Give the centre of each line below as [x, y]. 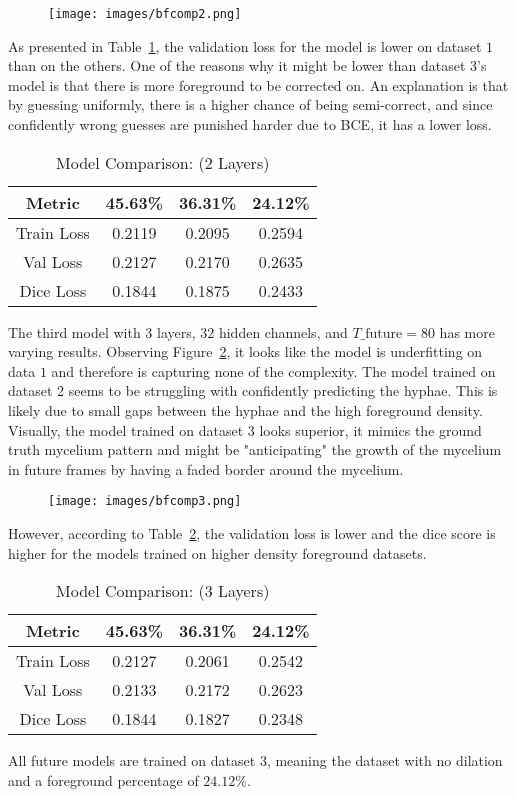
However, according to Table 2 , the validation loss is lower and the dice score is [252, 533]
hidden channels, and [283, 331]
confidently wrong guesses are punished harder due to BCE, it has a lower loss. [250, 124]
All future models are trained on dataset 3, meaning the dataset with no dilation [255, 760]
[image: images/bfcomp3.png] [145, 501]
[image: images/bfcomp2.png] [145, 14]
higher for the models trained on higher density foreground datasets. [217, 552]
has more [467, 331]
